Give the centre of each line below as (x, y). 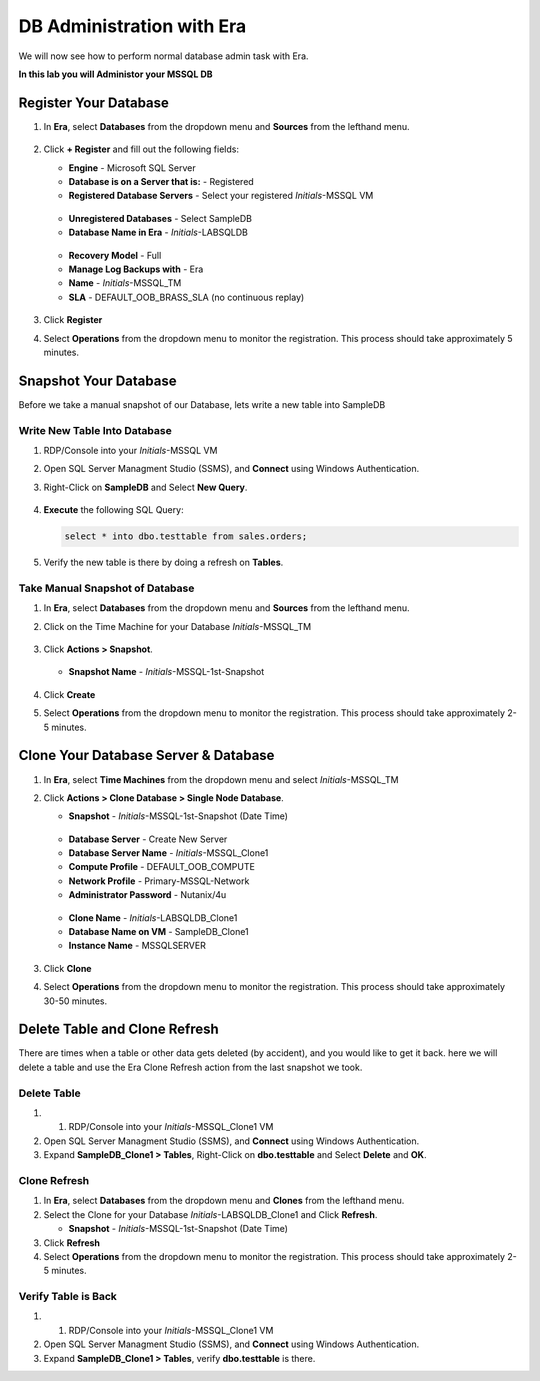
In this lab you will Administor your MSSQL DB (116, 74)
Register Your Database (94, 102)
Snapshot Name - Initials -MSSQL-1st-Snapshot (166, 672)
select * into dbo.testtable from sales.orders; (186, 536)
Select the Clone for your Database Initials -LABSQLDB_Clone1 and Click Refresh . (210, 1214)
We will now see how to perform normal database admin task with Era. (163, 56)
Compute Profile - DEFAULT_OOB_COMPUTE (161, 867)
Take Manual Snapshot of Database (106, 588)
